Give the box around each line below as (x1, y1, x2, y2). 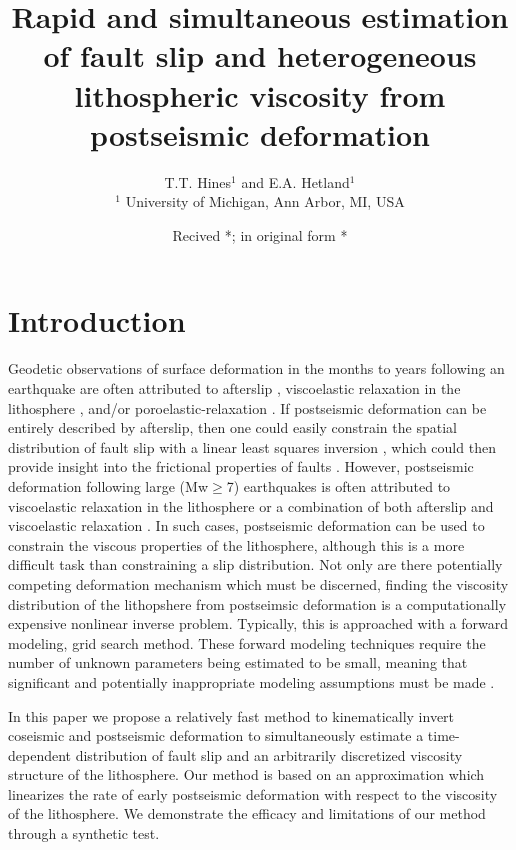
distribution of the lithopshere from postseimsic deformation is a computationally (8, 593, 507, 614)
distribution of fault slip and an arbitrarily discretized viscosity (75, 744, 463, 765)
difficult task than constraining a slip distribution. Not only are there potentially (8, 554, 503, 575)
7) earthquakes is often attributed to (226, 475, 451, 496)
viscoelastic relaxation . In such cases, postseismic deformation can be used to (8, 515, 485, 536)
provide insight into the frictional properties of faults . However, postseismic (8, 456, 474, 477)
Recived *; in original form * (172, 224, 348, 245)
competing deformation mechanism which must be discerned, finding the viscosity (8, 573, 509, 594)
